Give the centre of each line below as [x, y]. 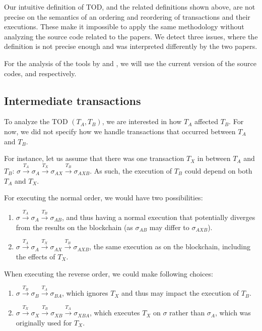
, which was [233, 313]
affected [206, 121]
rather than [187, 313]
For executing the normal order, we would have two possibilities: [104, 198]
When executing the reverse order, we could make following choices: [109, 273]
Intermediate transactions [73, 100]
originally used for [44, 322]
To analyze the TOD [36, 121]
